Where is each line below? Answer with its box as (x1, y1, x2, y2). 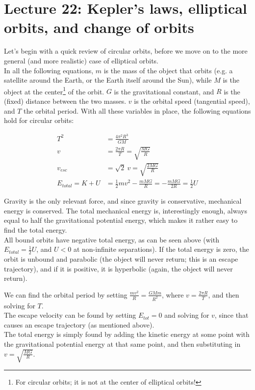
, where (161, 289, 184, 300)
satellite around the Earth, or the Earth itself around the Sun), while (4, 75, 212, 85)
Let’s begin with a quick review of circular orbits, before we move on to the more (4, 46, 248, 56)
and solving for (164, 310, 209, 320)
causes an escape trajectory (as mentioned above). (4, 319, 154, 330)
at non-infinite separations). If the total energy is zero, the (73, 244, 249, 254)
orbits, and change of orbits (4, 17, 194, 37)
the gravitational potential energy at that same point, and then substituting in (4, 339, 241, 349)
